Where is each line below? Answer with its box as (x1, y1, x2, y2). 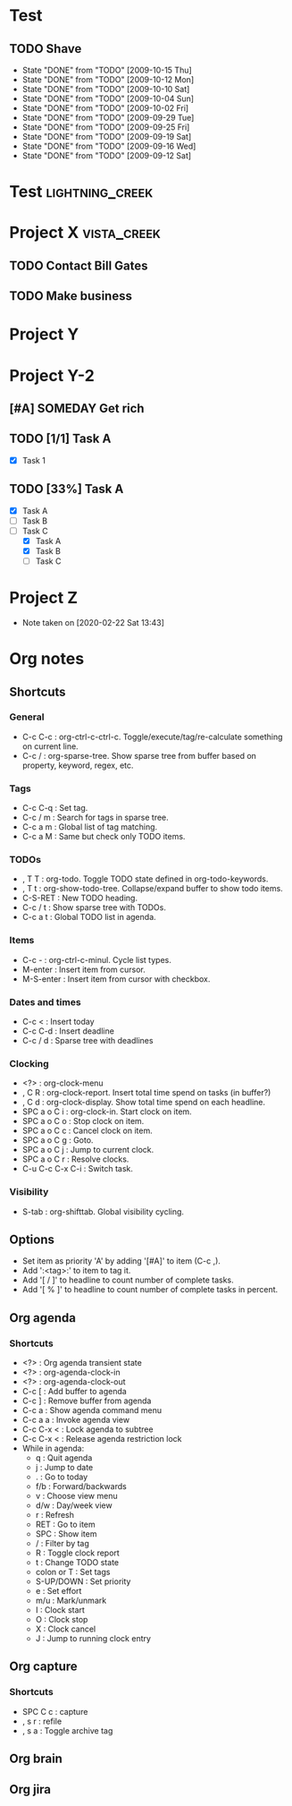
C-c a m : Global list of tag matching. (21, 822, 158, 832)
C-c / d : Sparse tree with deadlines (21, 1035, 154, 1045)
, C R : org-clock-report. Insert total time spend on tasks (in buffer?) (21, 1087, 271, 1098)
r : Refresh (35, 1510, 74, 1521)
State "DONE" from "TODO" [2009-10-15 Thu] (21, 64, 192, 75)
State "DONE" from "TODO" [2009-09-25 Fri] (21, 122, 190, 132)
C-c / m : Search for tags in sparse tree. (21, 812, 170, 823)
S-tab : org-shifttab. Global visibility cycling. (21, 1205, 185, 1217)
